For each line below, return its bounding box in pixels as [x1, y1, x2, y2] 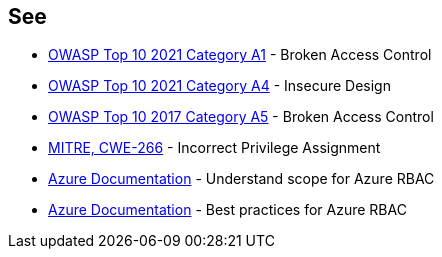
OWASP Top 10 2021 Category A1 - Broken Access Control [48, 46, 432, 64]
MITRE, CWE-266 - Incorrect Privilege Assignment [48, 139, 381, 157]
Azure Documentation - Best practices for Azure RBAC [48, 201, 407, 219]
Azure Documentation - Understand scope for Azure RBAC [48, 170, 435, 188]
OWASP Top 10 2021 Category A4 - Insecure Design [48, 77, 391, 95]
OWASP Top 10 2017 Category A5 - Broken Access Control [48, 108, 434, 126]
